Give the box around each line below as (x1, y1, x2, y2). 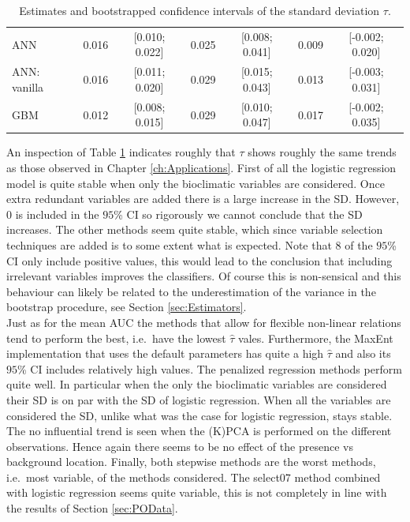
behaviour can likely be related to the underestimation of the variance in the (6, 283, 376, 299)
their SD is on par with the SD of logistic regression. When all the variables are (6, 391, 391, 407)
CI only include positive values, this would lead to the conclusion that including (6, 252, 393, 269)
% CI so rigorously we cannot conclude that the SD (114, 205, 363, 222)
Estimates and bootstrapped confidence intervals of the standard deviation (19, 2, 380, 18)
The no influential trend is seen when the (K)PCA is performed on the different (6, 422, 392, 439)
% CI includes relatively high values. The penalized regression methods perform (17, 360, 402, 377)
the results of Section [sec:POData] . (6, 500, 178, 516)
